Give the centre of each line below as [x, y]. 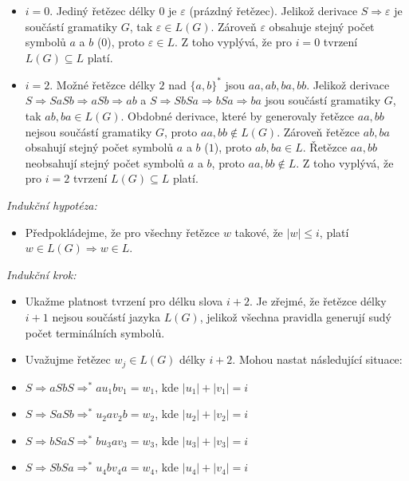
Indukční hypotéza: [52, 205]
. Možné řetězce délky [102, 84]
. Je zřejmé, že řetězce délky [318, 301]
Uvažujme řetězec [68, 359]
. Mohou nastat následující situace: [317, 359]
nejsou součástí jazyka [106, 317]
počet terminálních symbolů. [95, 332]
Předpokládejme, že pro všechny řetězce [122, 232]
